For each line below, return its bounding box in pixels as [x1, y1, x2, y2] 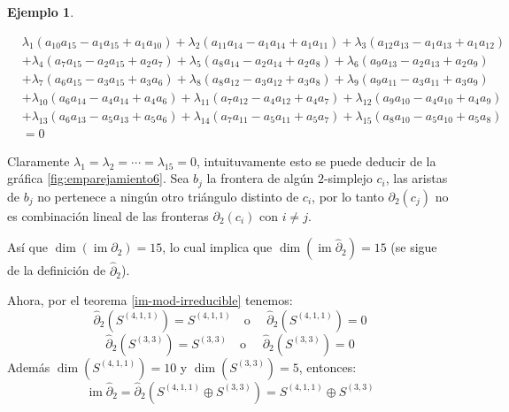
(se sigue [390, 238, 437, 256]
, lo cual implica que [162, 238, 273, 256]
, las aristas [385, 169, 448, 187]
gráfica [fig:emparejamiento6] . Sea [7, 169, 189, 187]
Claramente [7, 151, 70, 170]
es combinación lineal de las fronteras [7, 206, 209, 225]
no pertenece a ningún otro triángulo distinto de [37, 187, 299, 205]
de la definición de [7, 261, 106, 279]
